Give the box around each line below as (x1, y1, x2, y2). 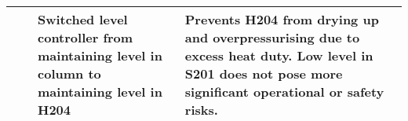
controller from (38, 28, 133, 46)
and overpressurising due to (184, 28, 360, 46)
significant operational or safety (184, 82, 384, 101)
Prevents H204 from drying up (184, 10, 379, 28)
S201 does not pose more (184, 64, 343, 82)
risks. (184, 101, 218, 119)
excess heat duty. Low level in (184, 46, 373, 64)
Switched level (38, 10, 128, 28)
